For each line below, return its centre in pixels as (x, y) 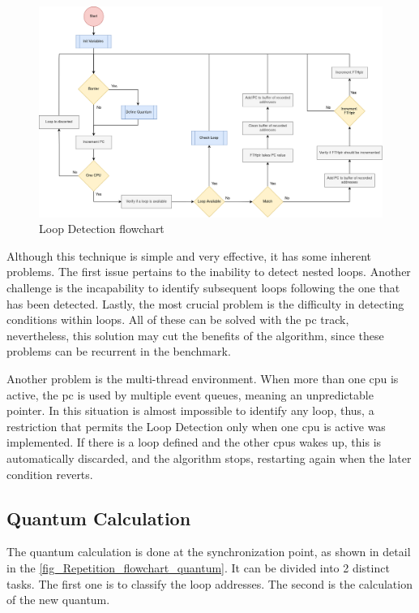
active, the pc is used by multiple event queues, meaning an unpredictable (190, 394)
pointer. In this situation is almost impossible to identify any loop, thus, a (190, 410)
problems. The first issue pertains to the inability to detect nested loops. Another (209, 272)
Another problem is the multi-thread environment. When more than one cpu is (203, 378)
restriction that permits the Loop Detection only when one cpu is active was (196, 426)
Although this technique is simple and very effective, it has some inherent (189, 255)
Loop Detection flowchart (102, 229)
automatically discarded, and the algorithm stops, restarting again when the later (209, 458)
